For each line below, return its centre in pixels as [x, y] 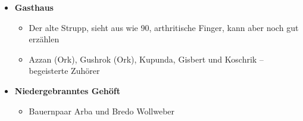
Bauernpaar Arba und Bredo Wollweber [102, 111]
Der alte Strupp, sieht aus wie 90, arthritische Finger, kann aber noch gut [164, 27]
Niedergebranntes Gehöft [68, 90]
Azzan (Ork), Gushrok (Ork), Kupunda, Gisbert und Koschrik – [146, 59]
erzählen [44, 39]
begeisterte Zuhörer [64, 71]
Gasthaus [34, 7]
